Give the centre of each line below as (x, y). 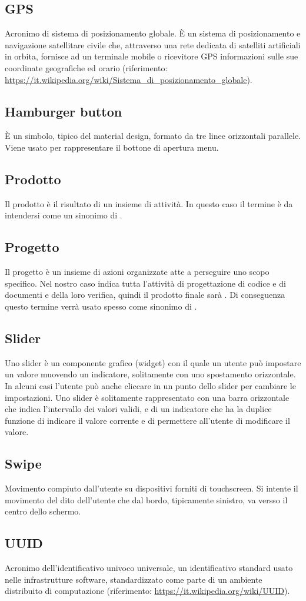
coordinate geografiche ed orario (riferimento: (86, 67)
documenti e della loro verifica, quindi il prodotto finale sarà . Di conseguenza (145, 295)
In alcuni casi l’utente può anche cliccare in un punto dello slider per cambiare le (150, 385)
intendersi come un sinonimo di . (64, 215)
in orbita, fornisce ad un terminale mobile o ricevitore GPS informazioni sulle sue (152, 56)
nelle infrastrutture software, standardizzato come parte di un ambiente (134, 579)
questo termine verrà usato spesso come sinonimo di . (101, 306)
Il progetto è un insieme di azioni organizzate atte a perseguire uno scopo (137, 272)
